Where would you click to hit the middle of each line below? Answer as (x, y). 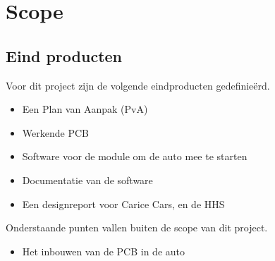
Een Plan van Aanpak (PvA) (85, 109)
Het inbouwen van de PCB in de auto (104, 251)
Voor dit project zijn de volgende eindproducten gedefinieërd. (138, 85)
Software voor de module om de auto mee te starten (135, 156)
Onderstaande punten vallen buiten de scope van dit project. (137, 227)
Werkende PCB (55, 132)
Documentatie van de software (87, 180)
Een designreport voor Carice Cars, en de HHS (123, 204)
